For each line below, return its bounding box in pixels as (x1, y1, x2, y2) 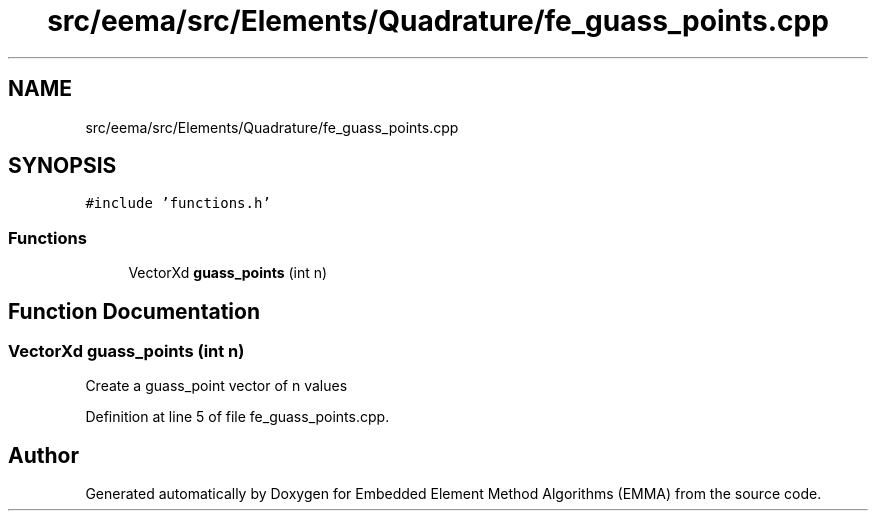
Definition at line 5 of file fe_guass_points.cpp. (85, 408, 390, 426)
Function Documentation (8, 298, 260, 324)
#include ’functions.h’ (85, 195, 271, 212)
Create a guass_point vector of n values (85, 377, 348, 395)
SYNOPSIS (8, 153, 117, 179)
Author (8, 442, 79, 468)
